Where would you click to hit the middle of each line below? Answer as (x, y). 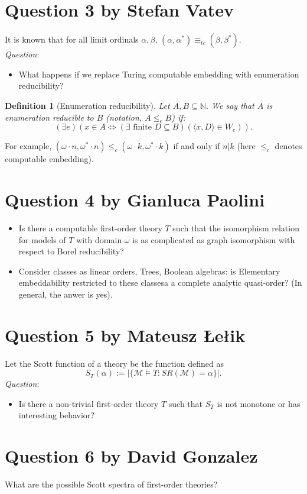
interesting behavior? (56, 415)
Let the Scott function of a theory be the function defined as (114, 363)
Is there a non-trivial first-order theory (89, 403)
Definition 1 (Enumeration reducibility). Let (87, 105)
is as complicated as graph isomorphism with (214, 239)
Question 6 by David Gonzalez (131, 456)
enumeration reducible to (49, 117)
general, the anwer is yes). (66, 294)
